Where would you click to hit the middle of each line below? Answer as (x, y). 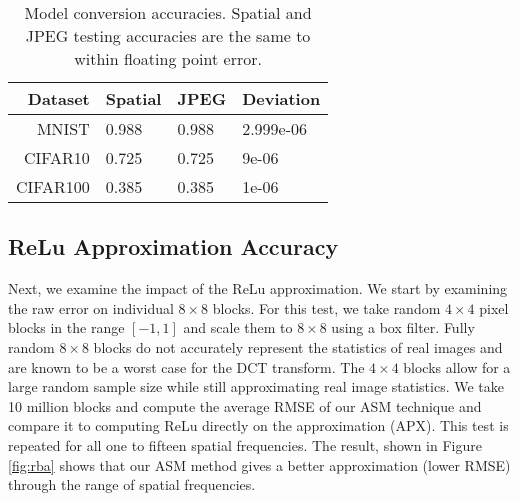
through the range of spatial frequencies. (132, 484)
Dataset (58, 98)
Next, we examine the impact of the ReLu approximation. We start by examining (258, 288)
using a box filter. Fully (403, 327)
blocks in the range (66, 327)
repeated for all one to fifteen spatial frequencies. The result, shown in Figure (245, 444)
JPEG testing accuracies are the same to (168, 35)
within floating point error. (168, 58)
